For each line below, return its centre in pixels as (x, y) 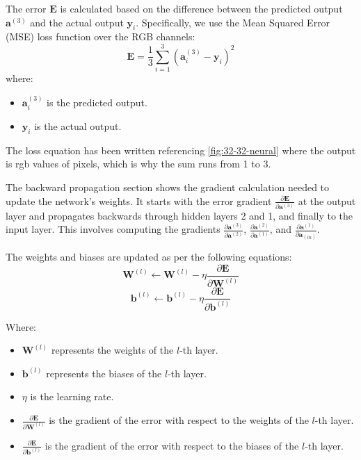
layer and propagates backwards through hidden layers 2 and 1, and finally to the (179, 215)
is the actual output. (78, 125)
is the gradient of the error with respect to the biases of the (172, 445)
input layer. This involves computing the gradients (113, 229)
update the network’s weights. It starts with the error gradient (139, 200)
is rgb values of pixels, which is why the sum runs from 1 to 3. (138, 164)
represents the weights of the (112, 350)
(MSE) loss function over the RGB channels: (101, 36)
